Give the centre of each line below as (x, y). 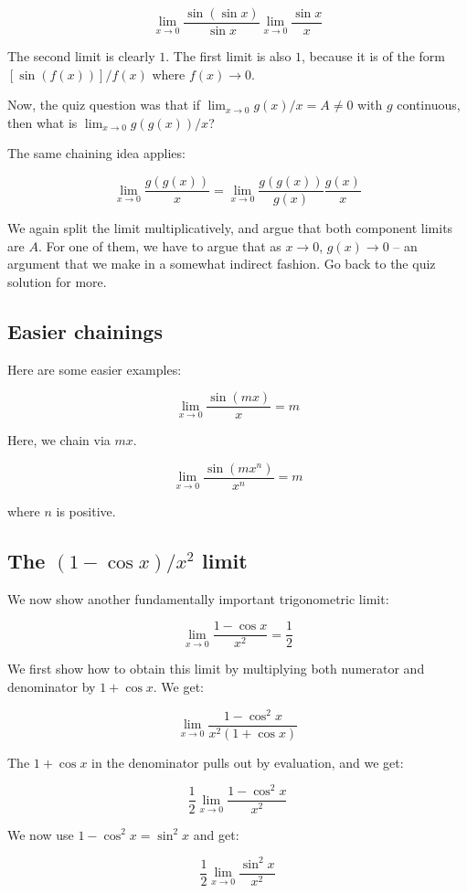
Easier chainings (85, 330)
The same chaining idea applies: (96, 153)
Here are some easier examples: (95, 369)
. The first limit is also (228, 56)
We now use (41, 834)
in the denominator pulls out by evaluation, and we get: (248, 762)
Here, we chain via (59, 440)
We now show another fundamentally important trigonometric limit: (198, 598)
